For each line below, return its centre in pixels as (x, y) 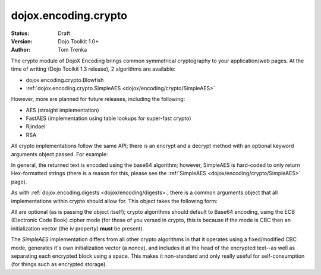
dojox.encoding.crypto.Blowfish (65, 80)
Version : (22, 41)
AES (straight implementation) (62, 110)
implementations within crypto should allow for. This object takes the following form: (114, 201)
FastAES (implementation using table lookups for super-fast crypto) (108, 118)
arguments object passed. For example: (59, 154)
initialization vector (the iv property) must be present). (78, 228)
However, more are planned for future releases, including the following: (98, 99)
